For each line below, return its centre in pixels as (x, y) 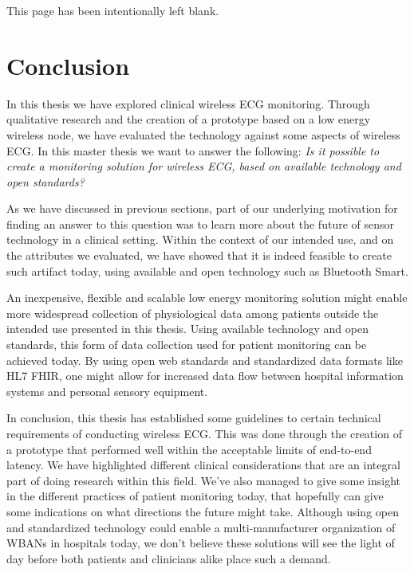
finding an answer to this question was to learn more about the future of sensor (200, 223)
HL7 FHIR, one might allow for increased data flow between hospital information (205, 376)
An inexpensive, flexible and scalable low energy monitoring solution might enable (207, 298)
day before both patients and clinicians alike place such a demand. (169, 558)
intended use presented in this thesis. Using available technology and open (187, 329)
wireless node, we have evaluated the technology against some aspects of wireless (203, 134)
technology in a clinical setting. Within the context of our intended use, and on (200, 239)
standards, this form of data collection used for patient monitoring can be (187, 345)
